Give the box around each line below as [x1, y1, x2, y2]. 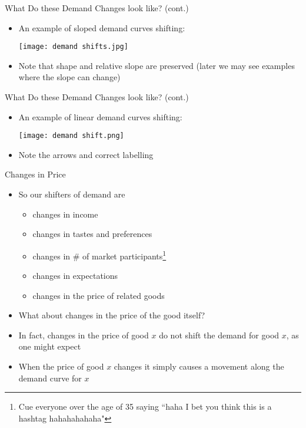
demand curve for [18, 371, 82, 384]
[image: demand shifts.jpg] [18, 42, 128, 51]
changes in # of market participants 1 [32, 248, 167, 262]
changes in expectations [32, 269, 118, 282]
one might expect [18, 340, 81, 353]
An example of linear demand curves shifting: [18, 110, 182, 123]
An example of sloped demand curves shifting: [18, 21, 185, 34]
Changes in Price [5, 168, 66, 180]
